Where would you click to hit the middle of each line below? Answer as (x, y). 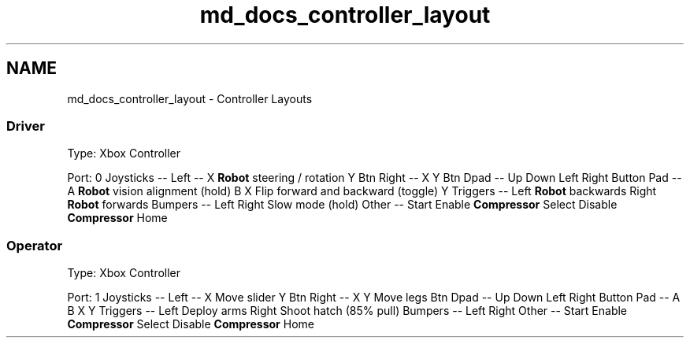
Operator (35, 245)
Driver (26, 126)
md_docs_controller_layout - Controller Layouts (190, 98)
